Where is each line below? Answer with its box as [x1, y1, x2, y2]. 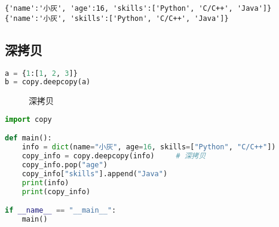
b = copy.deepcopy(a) [5, 78, 91, 87]
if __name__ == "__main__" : [5, 206, 116, 215]
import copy [5, 115, 52, 124]
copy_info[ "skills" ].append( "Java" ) [22, 169, 168, 178]
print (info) [22, 178, 69, 187]
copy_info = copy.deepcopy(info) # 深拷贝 [22, 152, 206, 161]
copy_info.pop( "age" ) [22, 161, 108, 170]
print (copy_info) [22, 187, 91, 196]
